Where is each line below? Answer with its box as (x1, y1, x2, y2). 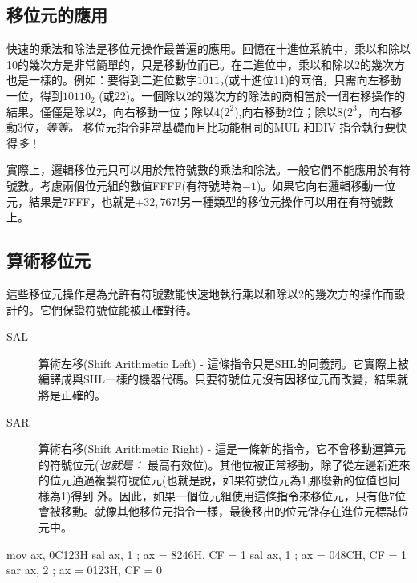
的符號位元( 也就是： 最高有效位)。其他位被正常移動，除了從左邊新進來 (38, 455, 411, 472)
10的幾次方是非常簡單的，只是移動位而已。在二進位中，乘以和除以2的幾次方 (6, 55, 405, 72)
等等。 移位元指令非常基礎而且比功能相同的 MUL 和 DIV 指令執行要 (46, 119, 396, 136)
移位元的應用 (6, 2, 107, 27)
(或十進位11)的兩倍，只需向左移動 (224, 71, 402, 88)
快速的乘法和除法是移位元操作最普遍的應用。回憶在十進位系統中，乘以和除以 (6, 40, 411, 57)
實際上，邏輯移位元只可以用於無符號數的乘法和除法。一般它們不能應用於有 (6, 161, 399, 178)
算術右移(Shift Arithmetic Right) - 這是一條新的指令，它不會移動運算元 (38, 440, 406, 457)
